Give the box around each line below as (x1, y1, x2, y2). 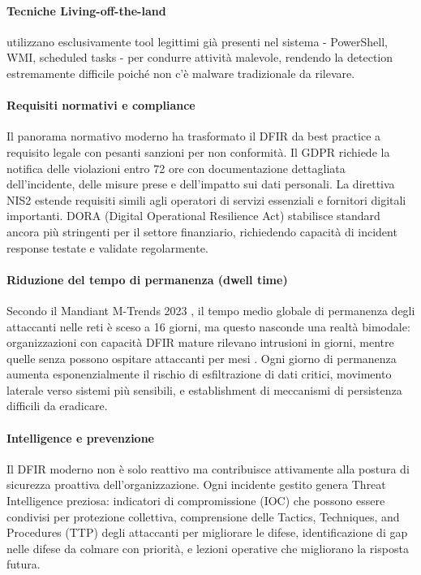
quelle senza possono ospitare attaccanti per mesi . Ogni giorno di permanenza (6, 349, 397, 366)
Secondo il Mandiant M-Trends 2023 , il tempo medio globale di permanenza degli (6, 301, 415, 318)
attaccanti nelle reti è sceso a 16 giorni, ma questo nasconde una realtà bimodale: (6, 318, 410, 335)
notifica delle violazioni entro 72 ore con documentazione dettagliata (6, 159, 346, 176)
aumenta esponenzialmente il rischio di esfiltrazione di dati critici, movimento (6, 365, 392, 383)
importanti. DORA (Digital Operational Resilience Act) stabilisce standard (6, 207, 380, 224)
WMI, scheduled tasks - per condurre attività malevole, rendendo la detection (6, 49, 393, 66)
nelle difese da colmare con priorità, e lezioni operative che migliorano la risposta (6, 539, 409, 556)
